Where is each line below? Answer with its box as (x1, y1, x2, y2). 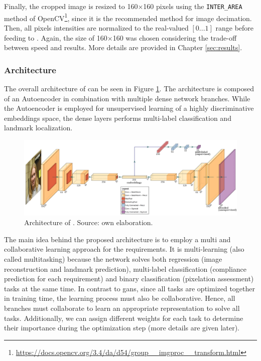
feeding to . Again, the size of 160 (4, 32, 107, 43)
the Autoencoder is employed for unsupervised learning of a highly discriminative (4, 103, 254, 113)
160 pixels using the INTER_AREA (143, 1, 242, 11)
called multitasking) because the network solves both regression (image (4, 253, 222, 264)
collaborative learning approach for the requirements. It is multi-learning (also (4, 244, 244, 254)
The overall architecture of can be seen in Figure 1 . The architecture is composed (4, 83, 254, 93)
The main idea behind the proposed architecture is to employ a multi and (4, 234, 231, 244)
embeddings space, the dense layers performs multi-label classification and (4, 112, 231, 123)
